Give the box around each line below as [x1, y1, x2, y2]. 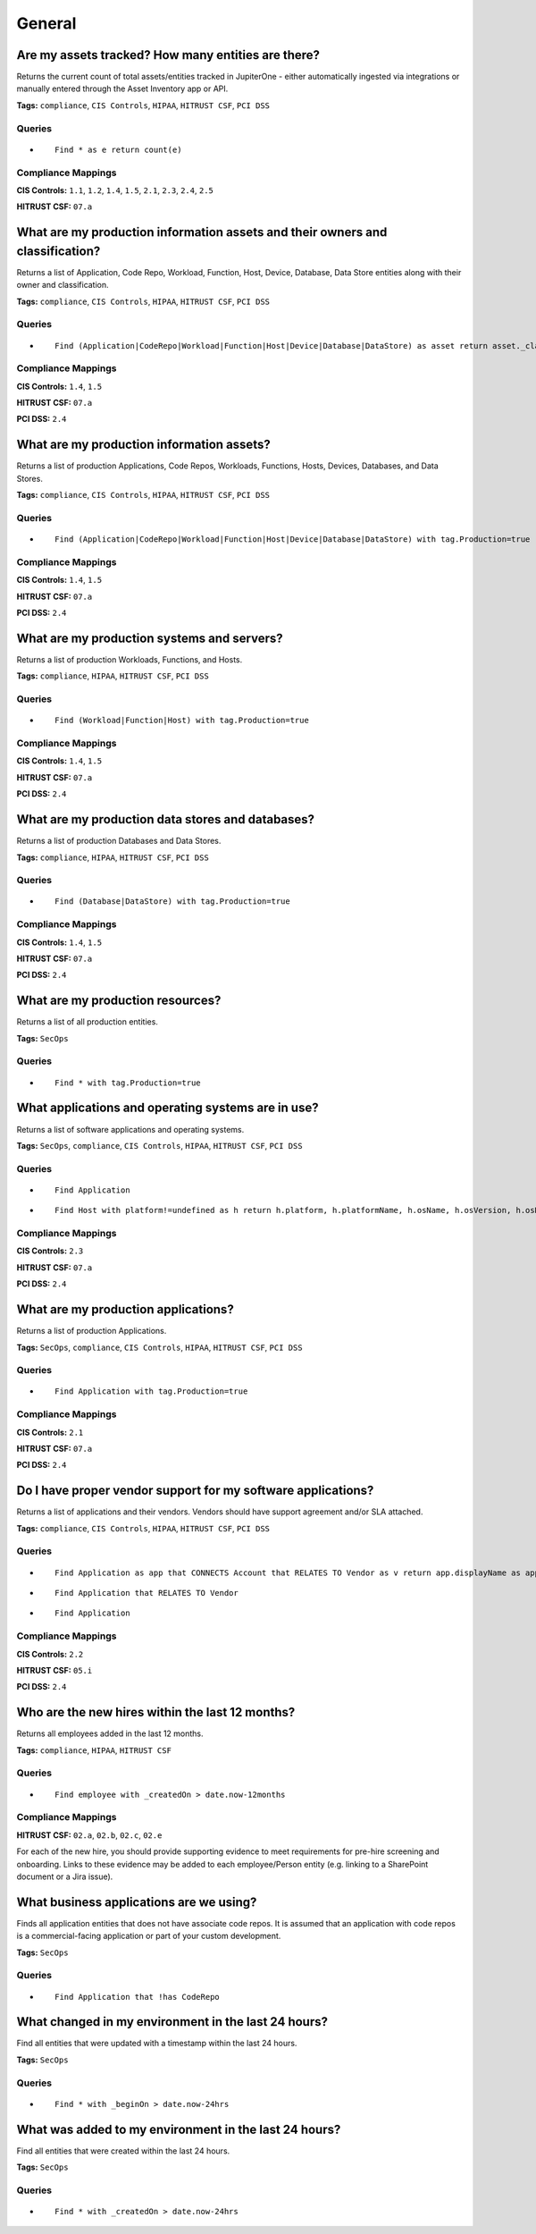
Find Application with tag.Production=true [54, 1387, 248, 1396]
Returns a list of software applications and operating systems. [16, 1124, 245, 1134]
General [16, 13, 77, 33]
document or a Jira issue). [16, 1871, 113, 1882]
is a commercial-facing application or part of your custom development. [16, 1931, 281, 1942]
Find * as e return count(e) [54, 144, 182, 155]
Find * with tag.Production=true [54, 1077, 201, 1088]
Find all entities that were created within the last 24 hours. [16, 2145, 230, 2156]
